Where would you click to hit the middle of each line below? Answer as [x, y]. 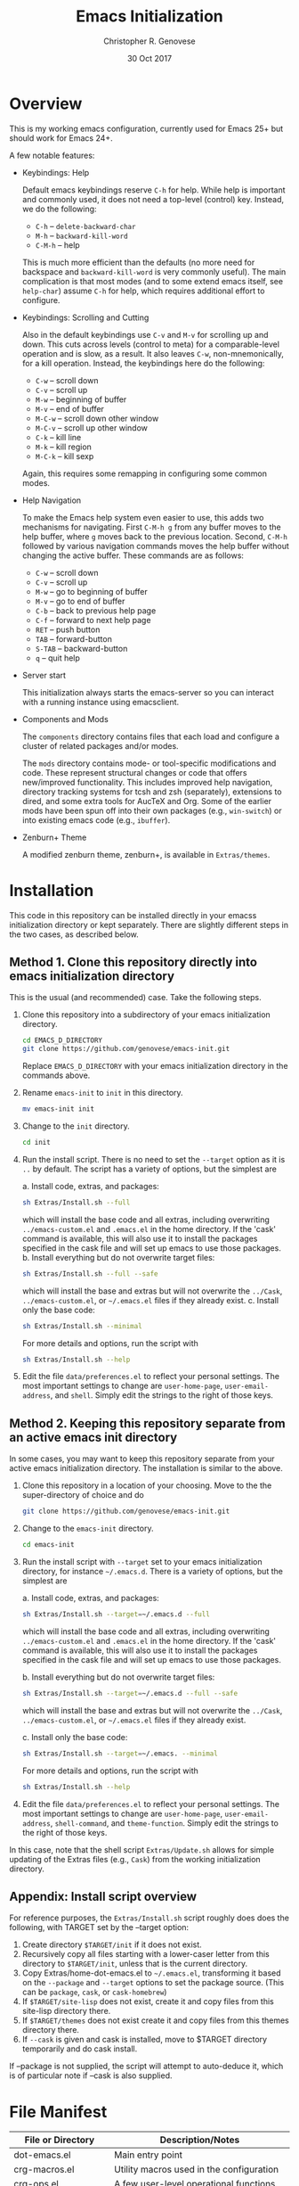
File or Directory [60, 2140]
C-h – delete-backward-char [85, 226]
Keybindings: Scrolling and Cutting [85, 317]
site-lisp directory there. [66, 2011]
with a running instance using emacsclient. [101, 702]
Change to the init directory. [76, 1126]
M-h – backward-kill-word [81, 235]
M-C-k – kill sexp [65, 456]
